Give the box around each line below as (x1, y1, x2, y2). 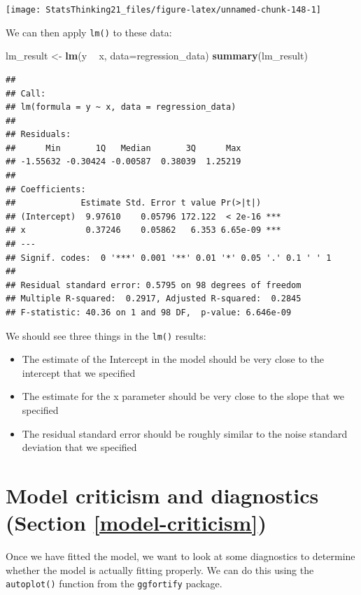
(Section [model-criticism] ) (6, 508, 267, 537)
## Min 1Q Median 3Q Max (6, 143, 241, 153)
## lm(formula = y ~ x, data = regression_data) (6, 102, 236, 113)
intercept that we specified (22, 365, 136, 380)
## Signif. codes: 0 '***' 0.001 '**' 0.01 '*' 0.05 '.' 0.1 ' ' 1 (6, 252, 332, 263)
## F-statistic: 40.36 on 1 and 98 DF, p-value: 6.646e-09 (6, 308, 292, 317)
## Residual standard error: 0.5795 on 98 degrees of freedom (6, 280, 302, 290)
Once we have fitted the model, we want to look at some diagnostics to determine (6, 549, 355, 564)
